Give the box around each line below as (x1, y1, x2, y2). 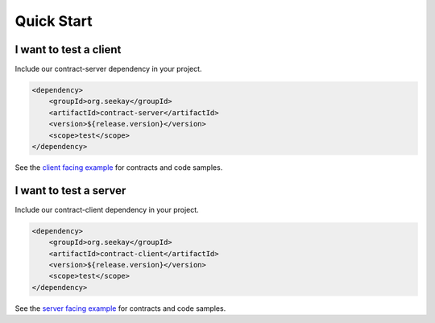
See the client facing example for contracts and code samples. (14, 162, 223, 172)
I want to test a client (14, 43, 122, 56)
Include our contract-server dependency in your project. (14, 64, 202, 74)
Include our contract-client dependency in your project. (14, 205, 199, 214)
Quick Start (14, 12, 93, 30)
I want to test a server (14, 184, 126, 197)
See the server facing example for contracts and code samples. (14, 303, 226, 313)
